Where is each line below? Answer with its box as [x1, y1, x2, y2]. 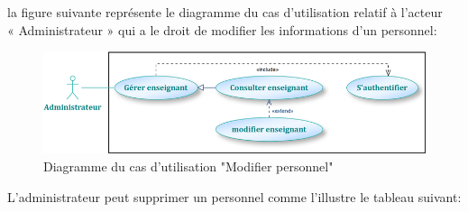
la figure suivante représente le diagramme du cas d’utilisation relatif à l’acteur [7, 3, 443, 21]
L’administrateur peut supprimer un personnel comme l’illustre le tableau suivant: [7, 187, 462, 206]
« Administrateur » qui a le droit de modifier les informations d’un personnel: [7, 20, 437, 39]
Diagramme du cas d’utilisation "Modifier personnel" [43, 156, 334, 175]
